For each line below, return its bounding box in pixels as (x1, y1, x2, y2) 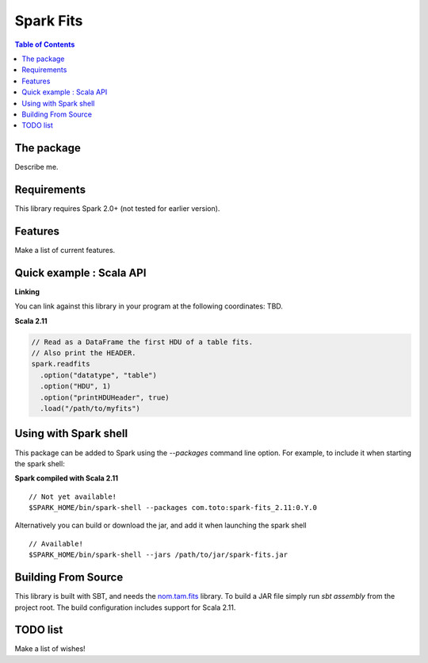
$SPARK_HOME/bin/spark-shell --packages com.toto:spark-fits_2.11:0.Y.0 (29, 504, 317, 512)
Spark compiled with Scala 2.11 (14, 473, 119, 483)
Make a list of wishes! (14, 644, 86, 653)
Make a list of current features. (14, 246, 116, 255)
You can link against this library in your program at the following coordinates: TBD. (14, 301, 283, 311)
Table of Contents (14, 40, 75, 49)
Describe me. (14, 163, 59, 172)
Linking (14, 286, 40, 297)
